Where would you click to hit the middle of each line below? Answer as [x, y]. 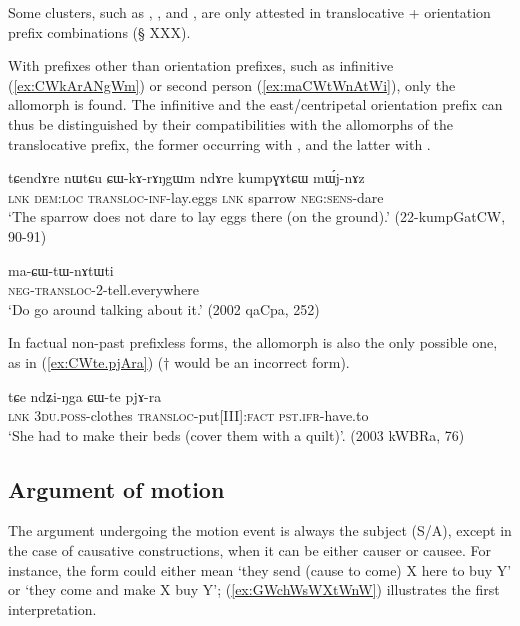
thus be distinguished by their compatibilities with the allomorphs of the [231, 123]
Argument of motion [116, 488]
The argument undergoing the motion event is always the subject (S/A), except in [260, 530]
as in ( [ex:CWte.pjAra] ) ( [86, 361]
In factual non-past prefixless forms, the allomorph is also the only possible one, [253, 342]
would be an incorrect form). [262, 361]
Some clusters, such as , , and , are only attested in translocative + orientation [249, 12]
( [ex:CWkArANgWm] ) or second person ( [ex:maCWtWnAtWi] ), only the [232, 84]
